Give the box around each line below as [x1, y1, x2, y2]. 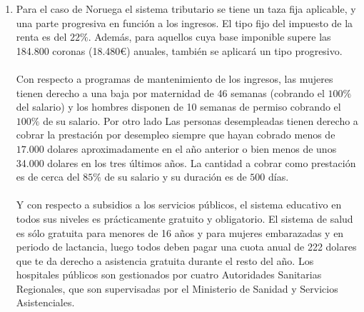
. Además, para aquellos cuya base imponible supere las [88, 29, 331, 44]
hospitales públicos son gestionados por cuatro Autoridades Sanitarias [16, 267, 322, 282]
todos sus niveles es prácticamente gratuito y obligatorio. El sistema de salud [16, 211, 353, 226]
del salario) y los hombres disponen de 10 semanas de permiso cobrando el [16, 99, 341, 114]
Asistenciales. [16, 295, 75, 310]
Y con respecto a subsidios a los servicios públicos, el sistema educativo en [16, 197, 342, 212]
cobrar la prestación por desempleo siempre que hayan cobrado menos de [16, 127, 335, 142]
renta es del [16, 29, 67, 44]
